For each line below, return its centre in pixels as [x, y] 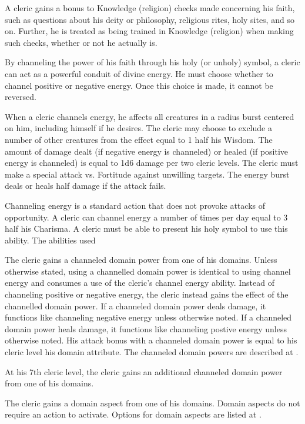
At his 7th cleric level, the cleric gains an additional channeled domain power [144, 371]
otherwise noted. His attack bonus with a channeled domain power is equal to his [151, 340]
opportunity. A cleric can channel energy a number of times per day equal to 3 [146, 217]
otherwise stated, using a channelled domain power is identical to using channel [148, 271]
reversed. [21, 97]
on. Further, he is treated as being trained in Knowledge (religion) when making [149, 31]
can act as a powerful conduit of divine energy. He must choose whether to [139, 73]
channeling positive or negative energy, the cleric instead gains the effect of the [147, 294]
